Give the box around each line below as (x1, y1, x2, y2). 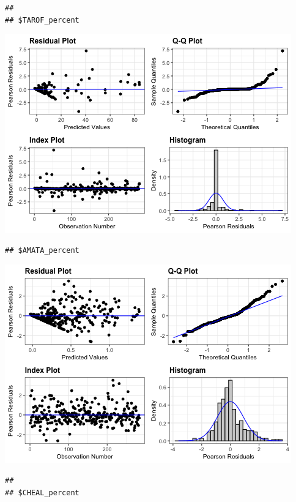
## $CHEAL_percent (5, 488, 80, 497)
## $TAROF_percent (5, 15, 80, 24)
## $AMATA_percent (5, 245, 80, 255)
